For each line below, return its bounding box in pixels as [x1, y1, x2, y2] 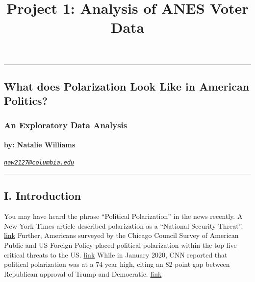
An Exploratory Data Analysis [4, 118, 127, 131]
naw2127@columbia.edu [4, 159, 75, 166]
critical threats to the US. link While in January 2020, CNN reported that [4, 249, 228, 259]
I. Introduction [4, 188, 81, 203]
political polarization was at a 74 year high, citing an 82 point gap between [4, 259, 230, 269]
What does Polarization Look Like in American [4, 78, 250, 94]
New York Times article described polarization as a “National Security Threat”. [4, 220, 243, 231]
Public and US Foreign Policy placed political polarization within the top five [4, 240, 237, 250]
